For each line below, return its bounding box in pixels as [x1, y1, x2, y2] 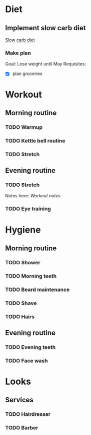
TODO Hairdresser [5, 411, 51, 418]
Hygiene [5, 224, 41, 235]
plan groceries [12, 70, 42, 77]
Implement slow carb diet [5, 24, 86, 32]
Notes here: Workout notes [5, 193, 61, 199]
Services [5, 396, 34, 404]
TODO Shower [5, 259, 41, 266]
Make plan [5, 49, 31, 56]
